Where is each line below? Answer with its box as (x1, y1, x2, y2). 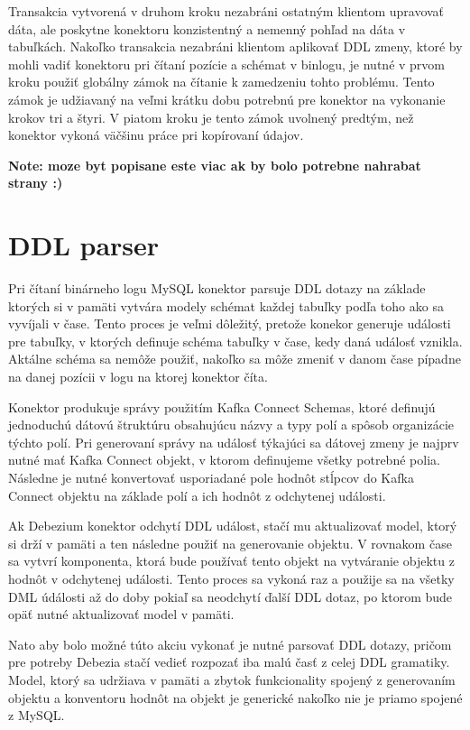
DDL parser (8, 226, 160, 263)
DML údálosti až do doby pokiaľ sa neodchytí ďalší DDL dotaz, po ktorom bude (8, 587, 453, 605)
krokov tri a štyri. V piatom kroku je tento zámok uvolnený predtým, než (8, 107, 414, 126)
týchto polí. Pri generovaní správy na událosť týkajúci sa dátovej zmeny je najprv (8, 432, 459, 451)
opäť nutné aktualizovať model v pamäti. (8, 605, 235, 624)
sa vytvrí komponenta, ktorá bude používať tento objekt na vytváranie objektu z (8, 551, 455, 570)
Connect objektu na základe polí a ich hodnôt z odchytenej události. (8, 485, 386, 504)
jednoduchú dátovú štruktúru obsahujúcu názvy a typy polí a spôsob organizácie (8, 415, 455, 434)
